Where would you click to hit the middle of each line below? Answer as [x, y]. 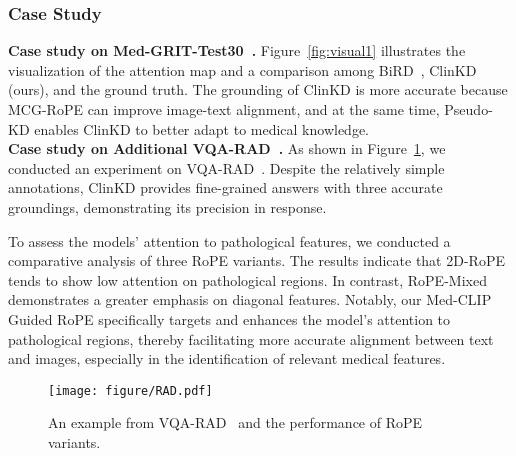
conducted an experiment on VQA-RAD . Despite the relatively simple [226, 167]
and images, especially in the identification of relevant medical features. [227, 358]
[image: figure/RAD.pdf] [130, 390]
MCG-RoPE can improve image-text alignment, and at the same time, [224, 109]
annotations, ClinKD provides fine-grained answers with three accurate [225, 187]
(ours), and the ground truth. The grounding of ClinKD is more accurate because [258, 89]
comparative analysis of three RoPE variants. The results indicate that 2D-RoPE [256, 260]
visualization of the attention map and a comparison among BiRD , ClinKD [242, 69]
